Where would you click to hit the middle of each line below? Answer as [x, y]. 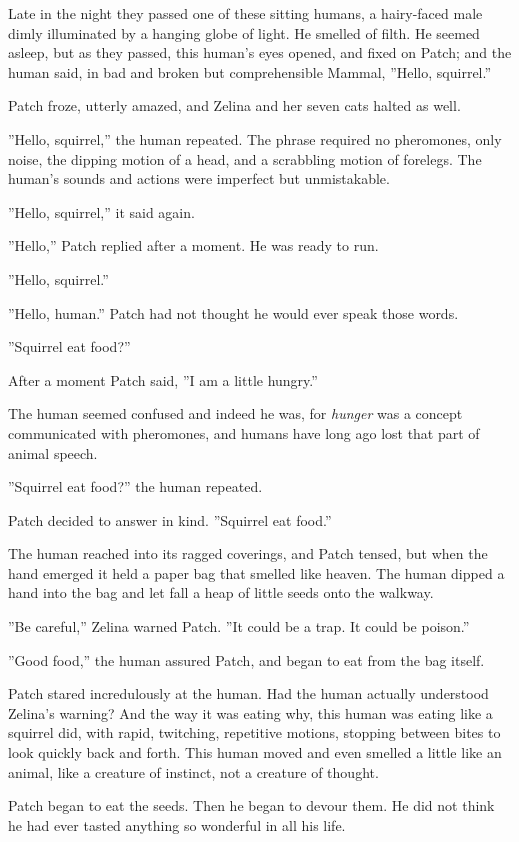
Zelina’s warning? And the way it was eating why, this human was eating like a [250, 712]
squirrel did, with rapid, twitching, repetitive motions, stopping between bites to [254, 732]
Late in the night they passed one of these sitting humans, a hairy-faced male [245, 13]
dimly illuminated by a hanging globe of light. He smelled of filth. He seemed [244, 32]
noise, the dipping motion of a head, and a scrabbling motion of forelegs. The [245, 158]
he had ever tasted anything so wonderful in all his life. [177, 824]
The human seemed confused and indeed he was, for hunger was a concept [235, 413]
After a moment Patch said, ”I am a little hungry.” [163, 379]
